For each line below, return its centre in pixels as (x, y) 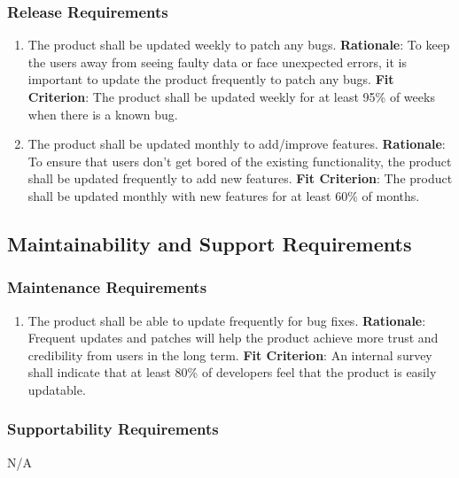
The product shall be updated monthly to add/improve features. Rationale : (237, 144)
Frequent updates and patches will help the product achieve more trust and (233, 338)
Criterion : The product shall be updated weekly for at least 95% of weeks (231, 96)
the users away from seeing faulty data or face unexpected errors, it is (217, 62)
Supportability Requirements (113, 429)
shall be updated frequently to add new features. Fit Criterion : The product (240, 178)
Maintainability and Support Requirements (210, 243)
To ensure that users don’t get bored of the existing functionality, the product (240, 161)
